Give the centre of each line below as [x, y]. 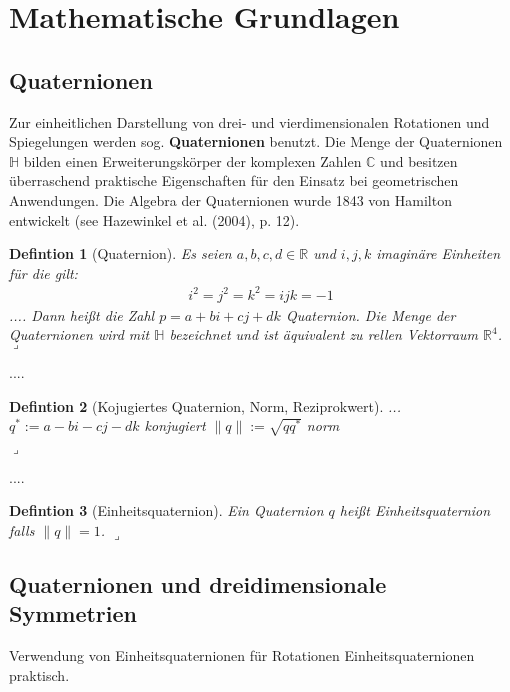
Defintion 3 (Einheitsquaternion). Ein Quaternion [166, 510]
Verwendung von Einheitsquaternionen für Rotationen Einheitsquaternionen [242, 655]
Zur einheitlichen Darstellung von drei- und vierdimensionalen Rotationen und [249, 121]
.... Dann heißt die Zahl [82, 314]
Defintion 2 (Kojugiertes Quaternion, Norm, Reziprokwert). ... [205, 405]
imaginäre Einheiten [438, 253]
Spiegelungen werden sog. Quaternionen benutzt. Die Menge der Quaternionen [256, 141]
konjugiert [175, 425]
